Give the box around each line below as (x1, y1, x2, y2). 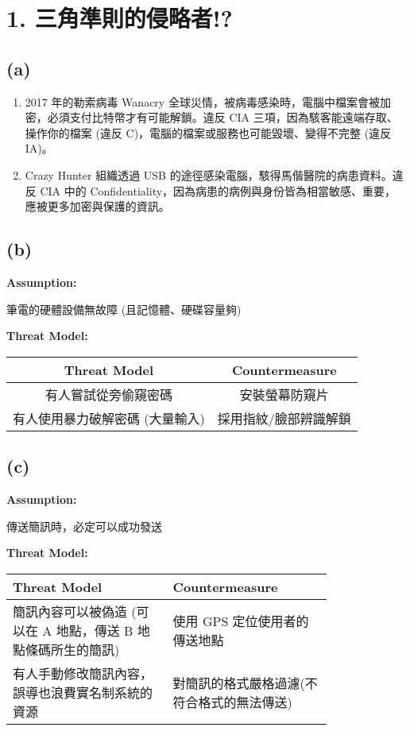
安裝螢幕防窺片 (239, 385, 329, 404)
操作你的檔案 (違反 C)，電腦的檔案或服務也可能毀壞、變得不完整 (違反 (25, 124, 392, 141)
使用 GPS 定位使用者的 (172, 611, 309, 630)
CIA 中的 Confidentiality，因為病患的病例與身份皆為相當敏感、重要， (40, 182, 396, 199)
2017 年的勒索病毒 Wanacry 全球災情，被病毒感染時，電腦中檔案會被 (25, 93, 380, 110)
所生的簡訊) (51, 640, 120, 659)
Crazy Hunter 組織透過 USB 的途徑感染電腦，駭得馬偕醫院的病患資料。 (25, 166, 393, 183)
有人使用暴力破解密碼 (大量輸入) (13, 408, 205, 427)
